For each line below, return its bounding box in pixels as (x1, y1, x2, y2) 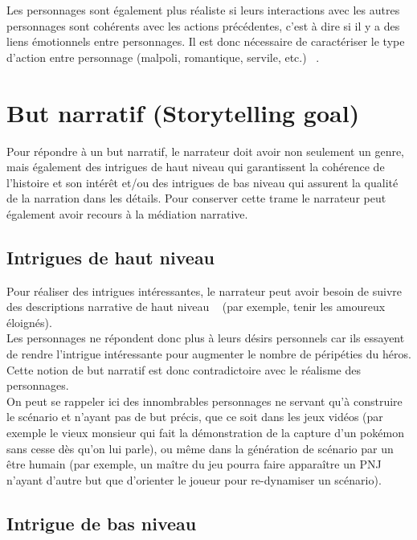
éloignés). (6, 313, 52, 330)
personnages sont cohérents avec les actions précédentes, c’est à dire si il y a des (6, 17, 400, 34)
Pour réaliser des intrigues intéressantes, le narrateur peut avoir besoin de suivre (6, 282, 402, 299)
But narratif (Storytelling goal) (6, 96, 360, 129)
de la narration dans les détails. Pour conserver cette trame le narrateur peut (6, 190, 386, 207)
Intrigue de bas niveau (6, 510, 197, 535)
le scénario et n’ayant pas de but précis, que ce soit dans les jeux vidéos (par (6, 408, 383, 425)
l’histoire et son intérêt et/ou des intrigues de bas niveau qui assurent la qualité (6, 174, 399, 190)
